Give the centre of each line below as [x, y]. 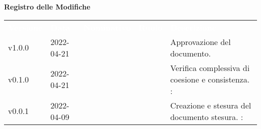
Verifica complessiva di [210, 67]
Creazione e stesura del [211, 105]
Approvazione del [201, 41]
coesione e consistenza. [210, 79]
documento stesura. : [207, 116]
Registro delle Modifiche [47, 6]
